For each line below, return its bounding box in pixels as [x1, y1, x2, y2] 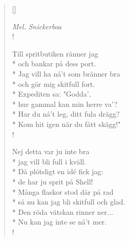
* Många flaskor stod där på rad [12, 186, 114, 197]
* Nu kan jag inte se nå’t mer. [12, 216, 107, 227]
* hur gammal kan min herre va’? [12, 98, 118, 109]
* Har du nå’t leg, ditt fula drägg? [12, 108, 120, 119]
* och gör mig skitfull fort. [12, 78, 95, 89]
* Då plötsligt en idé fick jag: [12, 166, 103, 177]
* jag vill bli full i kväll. [12, 156, 87, 166]
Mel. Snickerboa [12, 21, 62, 31]
